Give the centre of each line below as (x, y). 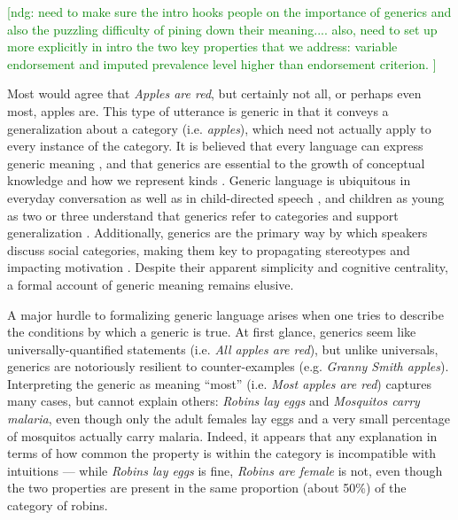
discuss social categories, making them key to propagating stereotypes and (209, 249)
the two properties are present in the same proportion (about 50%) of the (207, 488)
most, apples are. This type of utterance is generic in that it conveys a (198, 110)
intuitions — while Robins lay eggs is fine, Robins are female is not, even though (225, 470)
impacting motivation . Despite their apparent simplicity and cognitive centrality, (228, 267)
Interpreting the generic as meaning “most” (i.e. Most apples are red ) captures (219, 383)
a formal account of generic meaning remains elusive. (151, 284)
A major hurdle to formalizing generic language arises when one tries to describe (225, 314)
